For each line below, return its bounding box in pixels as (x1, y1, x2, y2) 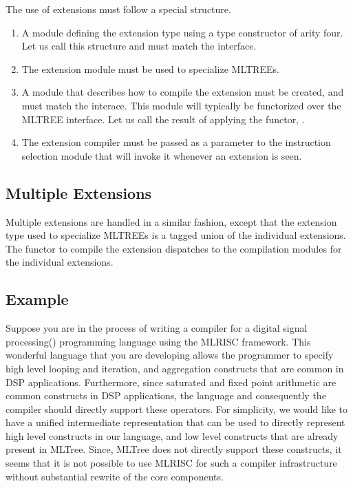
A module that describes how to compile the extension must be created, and (21, 85, 344, 99)
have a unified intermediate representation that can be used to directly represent (6, 415, 345, 429)
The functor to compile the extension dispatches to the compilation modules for (6, 241, 342, 255)
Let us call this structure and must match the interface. (21, 39, 257, 53)
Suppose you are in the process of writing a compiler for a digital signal (6, 321, 308, 335)
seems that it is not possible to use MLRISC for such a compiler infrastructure (6, 456, 337, 470)
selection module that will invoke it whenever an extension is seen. (21, 148, 302, 162)
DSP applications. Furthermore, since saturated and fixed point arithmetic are (6, 374, 336, 389)
